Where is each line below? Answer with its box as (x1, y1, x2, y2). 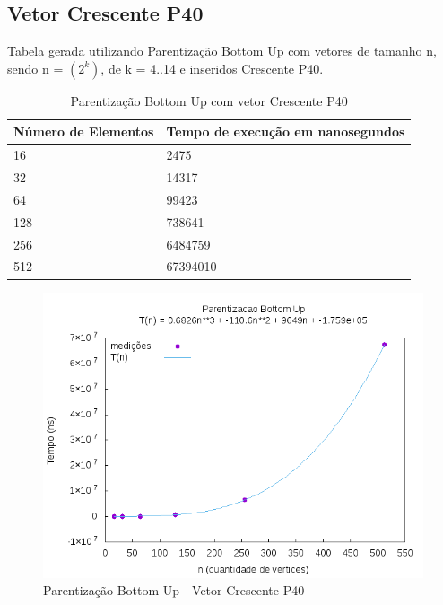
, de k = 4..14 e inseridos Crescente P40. (100, 58, 324, 77)
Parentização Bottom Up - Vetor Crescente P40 (43, 581, 305, 600)
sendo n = (7, 58, 64, 77)
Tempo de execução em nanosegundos (166, 122, 405, 141)
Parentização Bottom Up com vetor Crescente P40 (70, 91, 348, 110)
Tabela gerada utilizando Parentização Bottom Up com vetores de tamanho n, (7, 41, 437, 60)
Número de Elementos (13, 122, 154, 141)
